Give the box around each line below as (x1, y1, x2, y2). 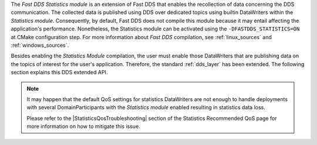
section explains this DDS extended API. (11, 69, 108, 76)
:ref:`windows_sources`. (11, 42, 69, 49)
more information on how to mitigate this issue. (26, 123, 140, 130)
